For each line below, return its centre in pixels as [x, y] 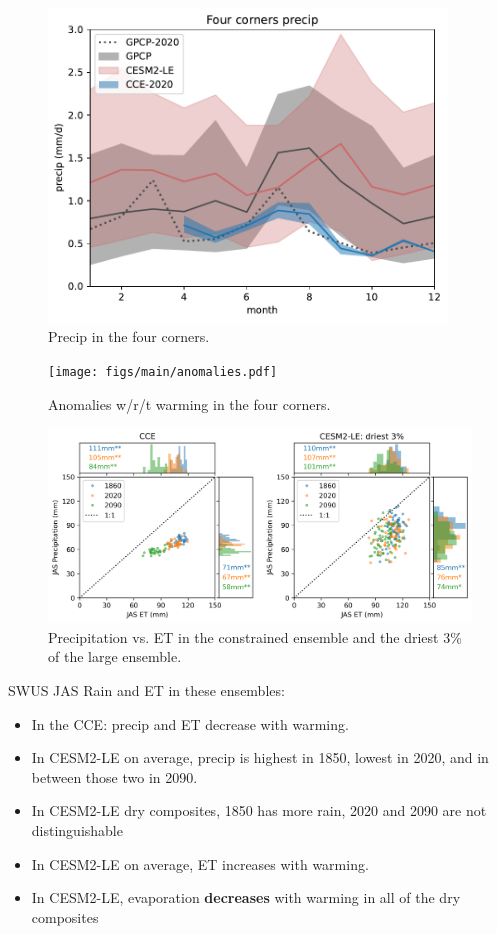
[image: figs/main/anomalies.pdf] [163, 372]
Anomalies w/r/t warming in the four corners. [189, 403]
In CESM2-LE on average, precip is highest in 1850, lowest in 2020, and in [260, 757]
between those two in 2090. [114, 776]
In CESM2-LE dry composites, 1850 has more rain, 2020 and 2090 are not [259, 810]
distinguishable [77, 830]
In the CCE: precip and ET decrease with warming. [190, 723]
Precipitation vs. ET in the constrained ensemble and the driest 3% [255, 636]
